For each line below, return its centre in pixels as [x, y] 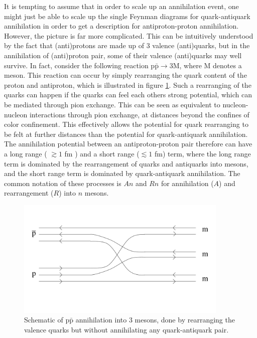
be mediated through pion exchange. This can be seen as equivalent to [112, 104]
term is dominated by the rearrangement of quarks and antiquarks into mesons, [126, 163]
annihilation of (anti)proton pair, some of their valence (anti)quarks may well [123, 55]
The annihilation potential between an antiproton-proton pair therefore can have [128, 144]
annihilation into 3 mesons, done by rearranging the [155, 320]
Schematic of [44, 320]
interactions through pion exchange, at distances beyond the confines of [139, 114]
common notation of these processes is [63, 183]
